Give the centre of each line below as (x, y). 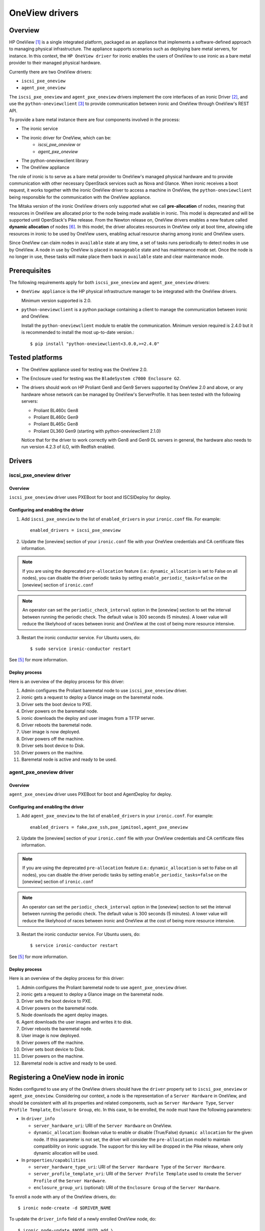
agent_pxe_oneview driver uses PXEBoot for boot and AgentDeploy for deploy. (91, 794)
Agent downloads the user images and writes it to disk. (77, 1022)
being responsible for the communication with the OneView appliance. (80, 197)
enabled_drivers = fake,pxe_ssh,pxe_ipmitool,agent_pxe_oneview (109, 827)
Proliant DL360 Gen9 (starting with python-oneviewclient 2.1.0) (97, 431)
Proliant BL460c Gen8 (56, 410)
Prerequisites (30, 271)
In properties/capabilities (53, 1160)
